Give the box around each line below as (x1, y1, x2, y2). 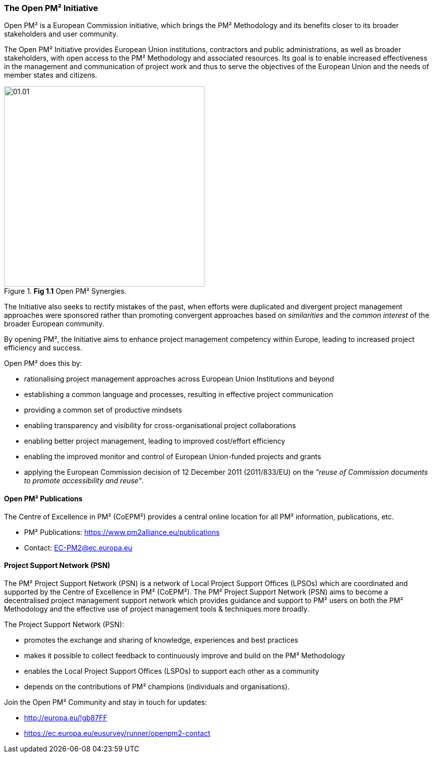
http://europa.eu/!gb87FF (24, 713, 107, 722)
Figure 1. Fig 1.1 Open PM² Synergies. (4, 287, 127, 296)
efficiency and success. (4, 343, 83, 352)
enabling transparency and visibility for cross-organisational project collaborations (24, 421, 296, 430)
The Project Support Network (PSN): (4, 620, 124, 629)
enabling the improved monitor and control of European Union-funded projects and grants (24, 452, 321, 461)
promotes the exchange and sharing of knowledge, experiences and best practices (24, 635, 298, 644)
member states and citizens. (4, 71, 97, 80)
